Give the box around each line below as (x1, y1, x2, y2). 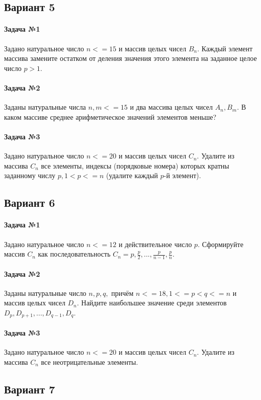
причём (111, 290, 134, 297)
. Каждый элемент (197, 43, 253, 53)
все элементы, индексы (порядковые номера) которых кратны (41, 160, 229, 171)
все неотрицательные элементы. (41, 356, 138, 367)
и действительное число (119, 238, 192, 249)
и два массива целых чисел (130, 102, 213, 112)
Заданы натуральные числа (4, 102, 86, 112)
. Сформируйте (198, 238, 243, 249)
